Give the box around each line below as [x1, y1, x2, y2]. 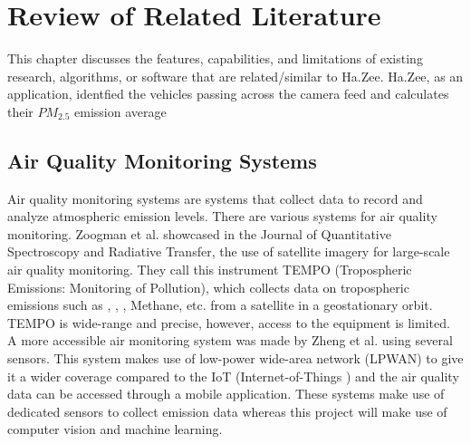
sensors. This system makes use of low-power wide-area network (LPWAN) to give [7, 349, 464, 368]
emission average [74, 101, 167, 121]
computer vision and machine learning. [7, 420, 223, 439]
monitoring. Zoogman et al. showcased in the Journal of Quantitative [7, 224, 391, 243]
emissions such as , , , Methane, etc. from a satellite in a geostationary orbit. [7, 295, 433, 314]
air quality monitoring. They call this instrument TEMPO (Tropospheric [7, 260, 412, 279]
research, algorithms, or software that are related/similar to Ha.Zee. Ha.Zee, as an [7, 66, 464, 85]
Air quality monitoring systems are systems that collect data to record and [7, 188, 423, 208]
